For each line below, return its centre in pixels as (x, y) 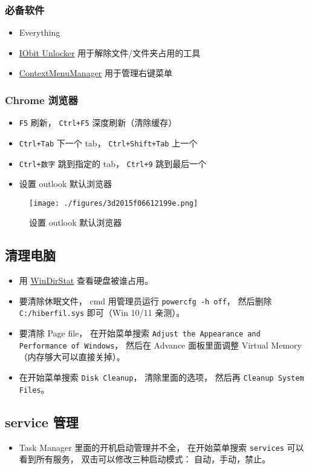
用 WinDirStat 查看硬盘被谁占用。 (86, 280)
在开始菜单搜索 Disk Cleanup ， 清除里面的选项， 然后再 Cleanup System (161, 377)
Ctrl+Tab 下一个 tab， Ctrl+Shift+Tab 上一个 (108, 143)
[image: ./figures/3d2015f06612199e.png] (114, 203)
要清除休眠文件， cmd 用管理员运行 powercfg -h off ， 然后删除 (145, 300)
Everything (40, 32)
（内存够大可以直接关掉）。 (72, 357)
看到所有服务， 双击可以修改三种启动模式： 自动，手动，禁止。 (145, 459)
